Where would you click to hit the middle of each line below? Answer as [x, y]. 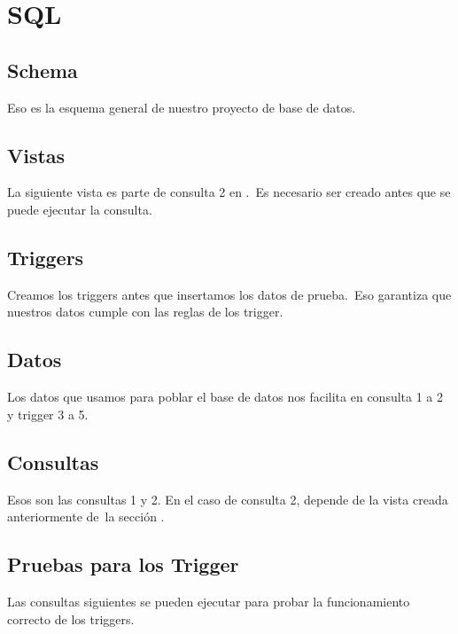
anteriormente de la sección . [86, 517]
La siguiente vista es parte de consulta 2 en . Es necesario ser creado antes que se [229, 192]
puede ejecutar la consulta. [80, 209]
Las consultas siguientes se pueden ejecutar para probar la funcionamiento [209, 601]
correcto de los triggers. [71, 618]
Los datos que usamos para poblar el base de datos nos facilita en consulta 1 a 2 [225, 397]
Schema [43, 70]
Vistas [36, 155]
